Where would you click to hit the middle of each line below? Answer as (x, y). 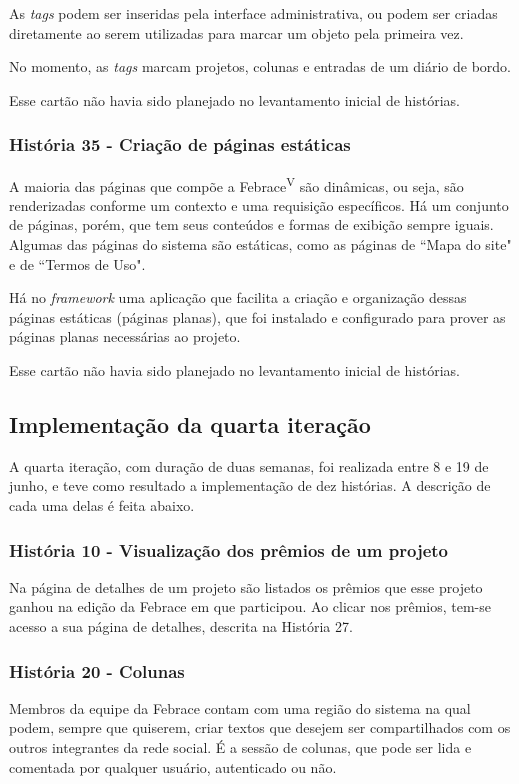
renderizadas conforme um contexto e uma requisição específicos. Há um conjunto (259, 204)
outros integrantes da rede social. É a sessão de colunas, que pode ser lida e (240, 746)
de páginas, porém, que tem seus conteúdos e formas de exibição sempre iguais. (251, 224)
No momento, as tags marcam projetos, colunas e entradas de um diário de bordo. (260, 66)
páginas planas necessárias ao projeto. (125, 336)
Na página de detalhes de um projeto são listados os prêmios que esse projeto (246, 586)
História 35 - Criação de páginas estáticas (180, 144)
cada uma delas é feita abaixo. (102, 504)
